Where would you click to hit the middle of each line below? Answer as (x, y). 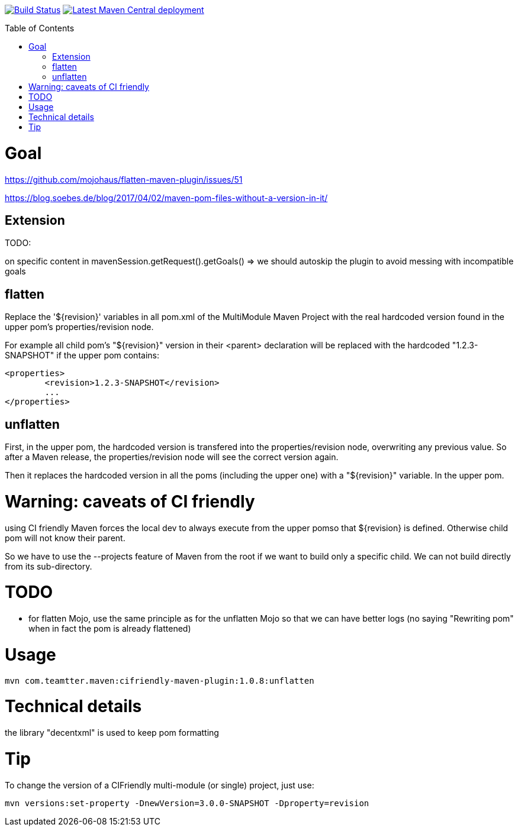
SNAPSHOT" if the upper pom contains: (82, 355)
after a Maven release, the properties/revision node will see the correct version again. (172, 457)
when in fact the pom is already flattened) (110, 629)
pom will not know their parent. (65, 538)
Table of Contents (40, 28)
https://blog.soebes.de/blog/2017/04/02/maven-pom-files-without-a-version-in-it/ (166, 198)
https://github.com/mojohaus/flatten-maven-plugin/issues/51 (124, 179)
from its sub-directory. (49, 566)
